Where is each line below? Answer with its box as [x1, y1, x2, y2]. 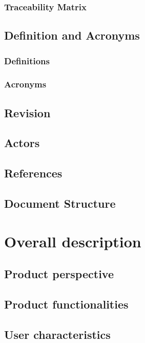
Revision [4, 104, 51, 120]
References [4, 165, 63, 181]
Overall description [4, 230, 141, 251]
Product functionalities [4, 296, 129, 312]
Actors [4, 135, 40, 151]
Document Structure [4, 195, 116, 211]
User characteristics [4, 326, 111, 342]
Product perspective [4, 266, 114, 282]
